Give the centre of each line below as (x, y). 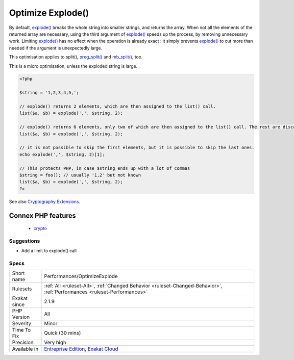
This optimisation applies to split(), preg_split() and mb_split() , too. (76, 57)
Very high (55, 342)
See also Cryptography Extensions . (45, 202)
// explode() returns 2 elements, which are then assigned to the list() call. (118, 106)
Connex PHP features (42, 216)
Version (21, 317)
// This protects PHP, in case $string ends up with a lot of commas (105, 168)
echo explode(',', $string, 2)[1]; (62, 154)
